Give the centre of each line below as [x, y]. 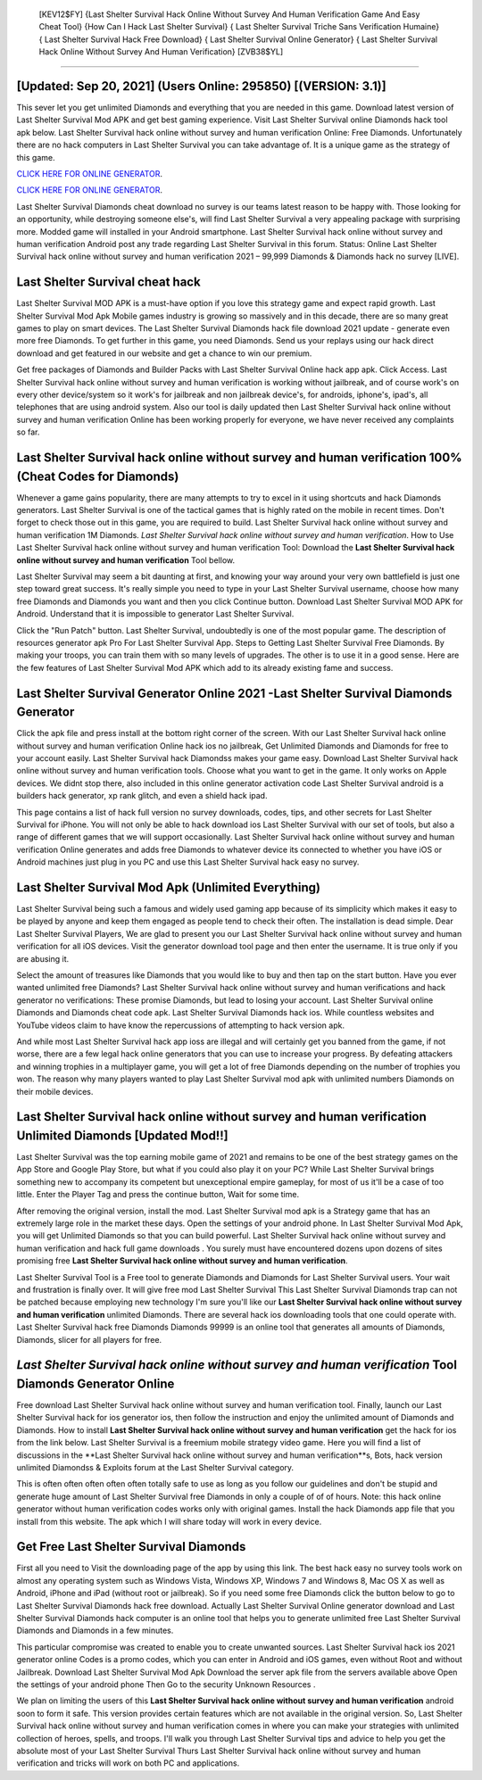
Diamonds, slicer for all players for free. [89, 1339]
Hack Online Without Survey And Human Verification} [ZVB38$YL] [161, 52]
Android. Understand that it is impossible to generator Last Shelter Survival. [155, 614]
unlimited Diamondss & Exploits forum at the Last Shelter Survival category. [155, 1467]
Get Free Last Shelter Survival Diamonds [131, 1547]
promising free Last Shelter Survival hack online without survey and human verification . [182, 1261]
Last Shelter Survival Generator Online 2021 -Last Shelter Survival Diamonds [234, 693]
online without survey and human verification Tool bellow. [126, 560]
